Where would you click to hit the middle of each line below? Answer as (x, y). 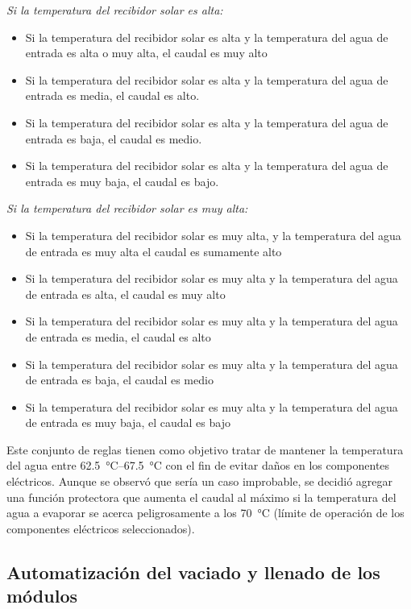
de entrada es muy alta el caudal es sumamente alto (154, 251)
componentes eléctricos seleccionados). (101, 528)
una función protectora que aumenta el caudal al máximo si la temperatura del (201, 497)
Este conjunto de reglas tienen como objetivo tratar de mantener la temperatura (205, 449)
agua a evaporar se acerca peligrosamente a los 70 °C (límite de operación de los (205, 513)
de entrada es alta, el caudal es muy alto (125, 294)
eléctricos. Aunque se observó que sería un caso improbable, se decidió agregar (199, 481)
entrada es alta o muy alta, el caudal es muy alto (146, 53)
